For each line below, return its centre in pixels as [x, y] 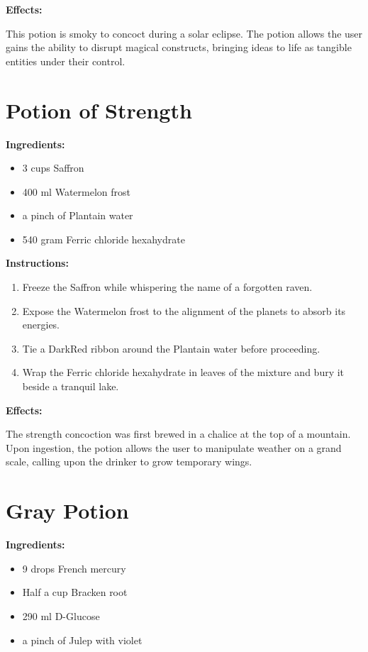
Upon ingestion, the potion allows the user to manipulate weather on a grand [174, 447]
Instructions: [37, 263]
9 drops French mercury [74, 568]
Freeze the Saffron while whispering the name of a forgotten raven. [167, 287]
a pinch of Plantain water [78, 215]
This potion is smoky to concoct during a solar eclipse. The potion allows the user [184, 33]
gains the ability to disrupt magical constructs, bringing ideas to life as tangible [179, 47]
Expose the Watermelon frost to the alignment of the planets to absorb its [184, 310]
